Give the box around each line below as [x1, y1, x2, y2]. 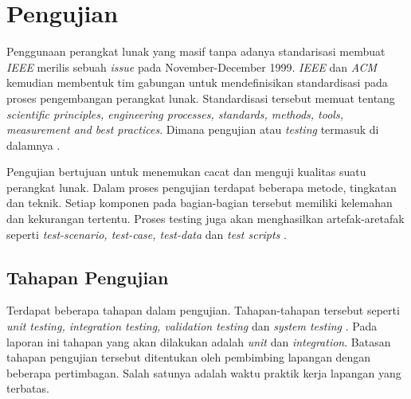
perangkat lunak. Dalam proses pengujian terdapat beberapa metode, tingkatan [6, 178, 397, 195]
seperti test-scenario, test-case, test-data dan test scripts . [6, 225, 287, 242]
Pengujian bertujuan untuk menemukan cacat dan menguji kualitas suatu [6, 163, 366, 180]
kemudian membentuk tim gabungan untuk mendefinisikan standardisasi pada [6, 74, 388, 91]
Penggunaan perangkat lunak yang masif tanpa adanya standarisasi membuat [6, 43, 386, 60]
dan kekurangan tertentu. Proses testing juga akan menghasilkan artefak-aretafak [6, 210, 405, 227]
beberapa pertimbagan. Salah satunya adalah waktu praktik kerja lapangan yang [6, 364, 401, 381]
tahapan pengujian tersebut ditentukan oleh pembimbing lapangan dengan [6, 349, 371, 366]
